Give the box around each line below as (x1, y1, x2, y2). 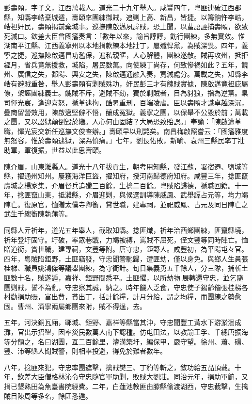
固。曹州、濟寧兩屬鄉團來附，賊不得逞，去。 (4, 301, 146, 311)
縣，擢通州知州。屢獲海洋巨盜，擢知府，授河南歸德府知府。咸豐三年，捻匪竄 (4, 171, 248, 181)
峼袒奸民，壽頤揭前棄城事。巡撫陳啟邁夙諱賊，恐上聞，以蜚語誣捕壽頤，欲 (4, 21, 241, 32)
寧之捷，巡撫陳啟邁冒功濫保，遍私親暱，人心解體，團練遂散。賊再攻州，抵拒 (4, 49, 248, 60)
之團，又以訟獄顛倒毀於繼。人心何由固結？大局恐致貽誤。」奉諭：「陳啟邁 (4, 116, 235, 127)
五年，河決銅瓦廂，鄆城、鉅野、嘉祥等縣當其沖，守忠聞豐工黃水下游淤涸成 (4, 317, 241, 327)
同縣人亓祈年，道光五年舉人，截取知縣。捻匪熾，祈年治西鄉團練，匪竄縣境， (4, 225, 248, 235)
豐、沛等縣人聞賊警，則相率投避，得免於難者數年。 (4, 346, 167, 356)
